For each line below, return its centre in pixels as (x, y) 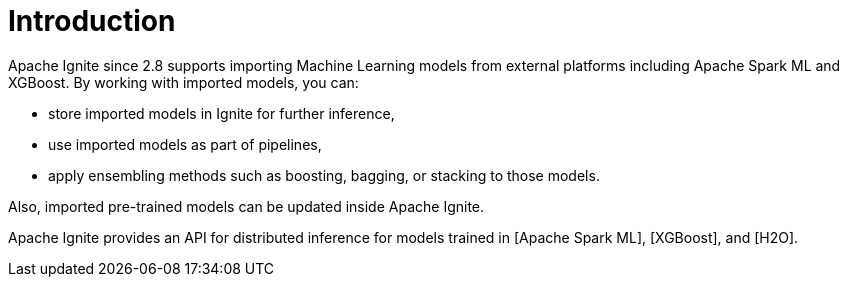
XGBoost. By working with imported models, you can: (183, 82)
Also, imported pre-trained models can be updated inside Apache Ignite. (246, 206)
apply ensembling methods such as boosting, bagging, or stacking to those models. (324, 175)
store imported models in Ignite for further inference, (221, 113)
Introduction (92, 21)
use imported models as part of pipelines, (185, 144)
